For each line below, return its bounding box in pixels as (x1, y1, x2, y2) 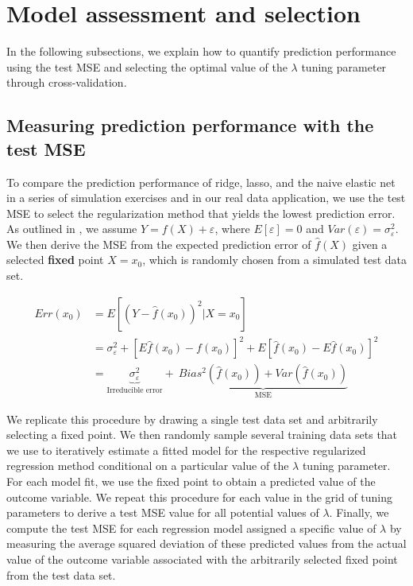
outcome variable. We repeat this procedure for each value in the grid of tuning (6, 488, 393, 505)
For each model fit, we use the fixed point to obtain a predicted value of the (6, 473, 376, 490)
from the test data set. (6, 566, 116, 583)
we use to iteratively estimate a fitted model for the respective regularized (6, 441, 366, 458)
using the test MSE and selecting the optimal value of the (6, 58, 288, 75)
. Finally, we (329, 504, 389, 521)
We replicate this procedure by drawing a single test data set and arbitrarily (6, 410, 378, 427)
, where (214, 220, 250, 237)
